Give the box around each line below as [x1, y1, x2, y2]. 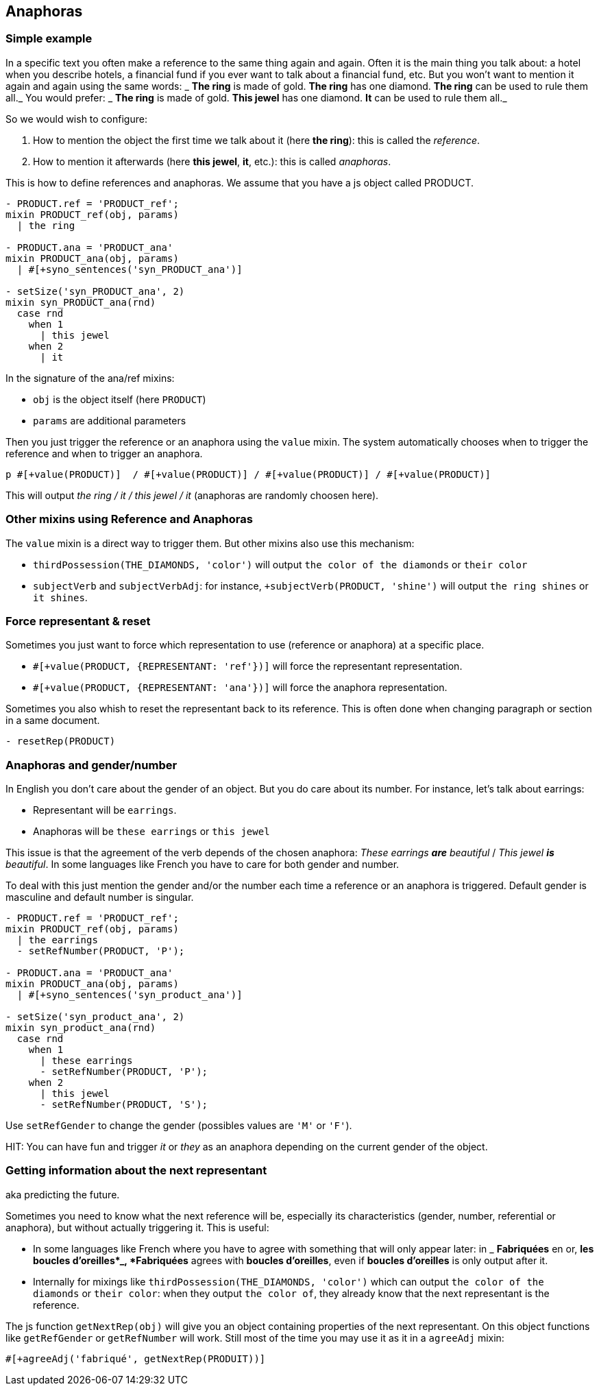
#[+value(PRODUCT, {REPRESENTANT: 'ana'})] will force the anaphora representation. [33, 681, 448, 694]
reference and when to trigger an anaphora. [5, 447, 203, 459]
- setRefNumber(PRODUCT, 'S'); [40, 1099, 208, 1111]
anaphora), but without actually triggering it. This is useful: [5, 1221, 269, 1233]
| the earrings [16, 934, 98, 946]
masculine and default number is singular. [5, 891, 194, 904]
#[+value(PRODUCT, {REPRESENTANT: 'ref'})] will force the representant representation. [33, 660, 463, 673]
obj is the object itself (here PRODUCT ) [33, 393, 206, 405]
